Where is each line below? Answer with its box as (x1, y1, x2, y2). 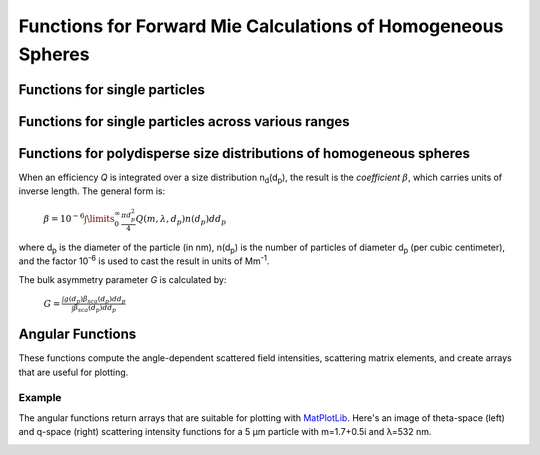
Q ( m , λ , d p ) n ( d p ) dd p (135, 213, 227, 227)
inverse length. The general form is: (18, 185, 165, 197)
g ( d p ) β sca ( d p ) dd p (63, 294, 126, 305)
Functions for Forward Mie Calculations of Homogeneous (18, 15, 504, 37)
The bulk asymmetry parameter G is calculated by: (18, 273, 227, 285)
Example (18, 391, 62, 405)
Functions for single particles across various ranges (18, 113, 350, 130)
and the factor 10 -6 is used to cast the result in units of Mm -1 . (18, 253, 270, 267)
